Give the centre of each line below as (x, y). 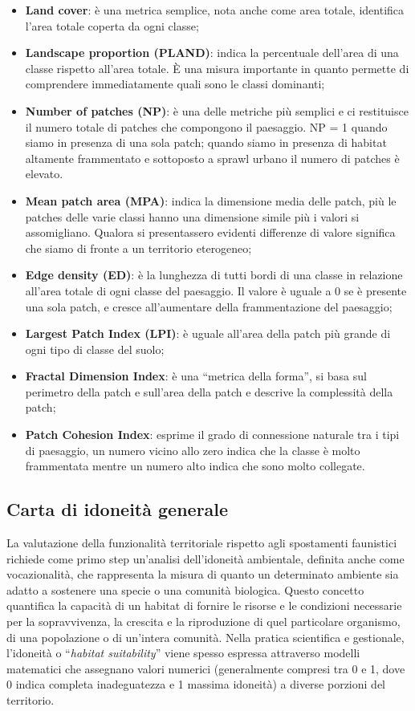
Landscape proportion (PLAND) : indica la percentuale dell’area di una (212, 53)
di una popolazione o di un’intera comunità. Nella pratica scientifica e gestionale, (205, 637)
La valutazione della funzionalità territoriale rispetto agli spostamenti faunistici (202, 543)
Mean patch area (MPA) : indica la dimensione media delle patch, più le (211, 200)
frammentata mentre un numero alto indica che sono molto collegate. (195, 466)
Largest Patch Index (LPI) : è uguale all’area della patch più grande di (208, 333)
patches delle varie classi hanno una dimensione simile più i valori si (192, 216)
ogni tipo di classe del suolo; (95, 349)
